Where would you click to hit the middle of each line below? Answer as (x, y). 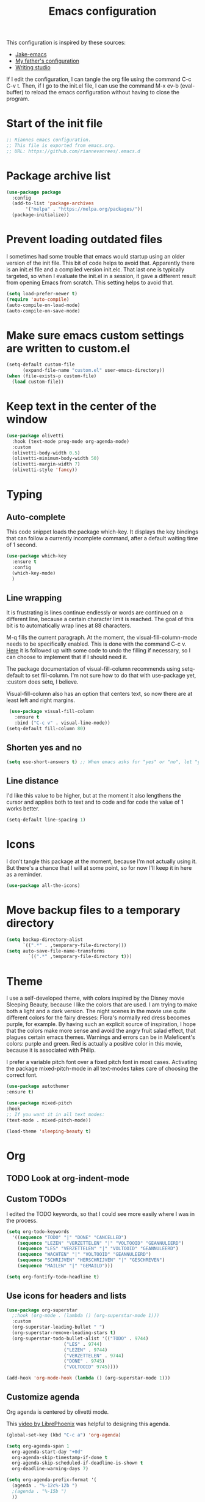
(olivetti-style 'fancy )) (45, 470)
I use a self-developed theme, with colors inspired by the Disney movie (95, 998)
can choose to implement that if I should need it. (67, 657)
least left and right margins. (41, 700)
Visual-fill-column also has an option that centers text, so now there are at (99, 694)
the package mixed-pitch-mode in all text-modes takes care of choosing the (102, 1069)
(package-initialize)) (41, 215)
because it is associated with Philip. (51, 1050)
